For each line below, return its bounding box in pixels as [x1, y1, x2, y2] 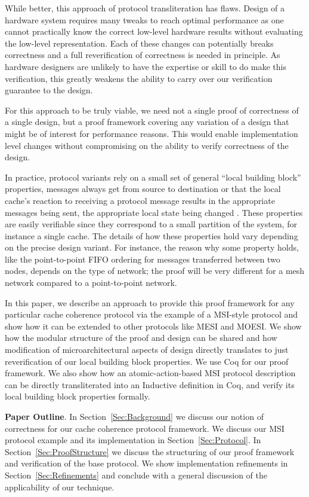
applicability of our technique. [5, 480, 115, 493]
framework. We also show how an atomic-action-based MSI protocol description [5, 367, 296, 379]
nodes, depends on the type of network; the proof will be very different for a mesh [5, 264, 305, 277]
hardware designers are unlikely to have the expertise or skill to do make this [5, 60, 286, 72]
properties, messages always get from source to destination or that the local [5, 182, 281, 195]
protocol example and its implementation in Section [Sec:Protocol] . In [5, 434, 261, 446]
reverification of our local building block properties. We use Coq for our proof [5, 355, 289, 367]
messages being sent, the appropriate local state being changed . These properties [5, 206, 303, 218]
